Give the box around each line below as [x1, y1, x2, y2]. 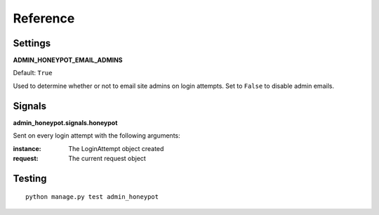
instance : [13, 144, 41, 152]
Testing [13, 172, 47, 184]
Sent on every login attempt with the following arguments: [13, 131, 180, 140]
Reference [13, 11, 75, 26]
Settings [13, 37, 51, 49]
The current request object [68, 154, 147, 162]
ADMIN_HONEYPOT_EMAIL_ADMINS [13, 56, 123, 65]
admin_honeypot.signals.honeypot [13, 118, 118, 126]
